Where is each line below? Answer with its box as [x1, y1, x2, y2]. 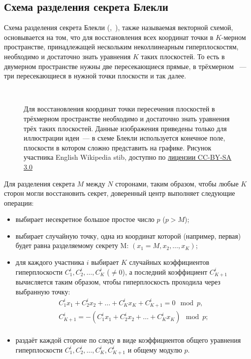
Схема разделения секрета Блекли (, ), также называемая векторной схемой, [4, 22, 233, 33]
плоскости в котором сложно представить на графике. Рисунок [24, 142, 212, 152]
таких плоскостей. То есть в [141, 51, 225, 61]
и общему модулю [127, 344, 182, 355]
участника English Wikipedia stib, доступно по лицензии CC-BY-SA [24, 152, 232, 162]
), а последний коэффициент [122, 266, 208, 277]
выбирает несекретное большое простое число [15, 214, 155, 224]
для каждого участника [15, 257, 85, 267]
